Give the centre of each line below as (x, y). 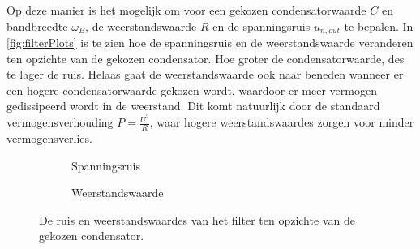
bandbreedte (37, 26)
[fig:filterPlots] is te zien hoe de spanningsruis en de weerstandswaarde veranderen (210, 43)
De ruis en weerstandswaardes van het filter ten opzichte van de (197, 219)
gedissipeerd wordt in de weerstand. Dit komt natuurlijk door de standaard (193, 106)
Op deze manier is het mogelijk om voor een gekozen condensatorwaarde (186, 10)
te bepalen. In (379, 26)
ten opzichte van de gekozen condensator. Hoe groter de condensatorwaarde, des (206, 58)
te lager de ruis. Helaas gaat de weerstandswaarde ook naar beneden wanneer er (205, 74)
